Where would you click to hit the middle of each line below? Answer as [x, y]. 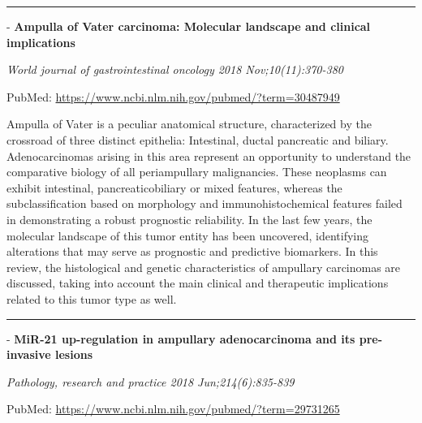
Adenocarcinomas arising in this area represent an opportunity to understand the [209, 155]
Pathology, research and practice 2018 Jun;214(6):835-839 [151, 381]
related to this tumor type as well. [92, 298]
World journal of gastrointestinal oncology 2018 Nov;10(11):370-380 [175, 69]
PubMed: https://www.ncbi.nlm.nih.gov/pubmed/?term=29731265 [173, 409]
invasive [29, 354]
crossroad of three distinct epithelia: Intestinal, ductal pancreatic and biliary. [198, 139]
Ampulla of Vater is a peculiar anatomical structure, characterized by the [189, 124]
